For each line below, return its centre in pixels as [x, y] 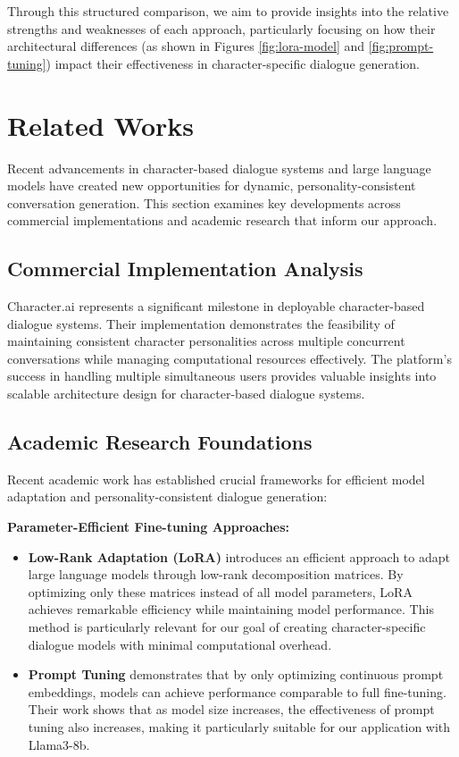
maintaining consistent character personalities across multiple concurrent [206, 341]
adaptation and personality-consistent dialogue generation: [167, 496]
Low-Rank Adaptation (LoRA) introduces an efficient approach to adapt [239, 556]
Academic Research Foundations [160, 442]
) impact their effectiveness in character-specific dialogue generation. [233, 63]
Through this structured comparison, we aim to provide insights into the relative [228, 11]
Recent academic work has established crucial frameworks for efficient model [216, 479]
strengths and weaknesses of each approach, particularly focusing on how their [221, 28]
